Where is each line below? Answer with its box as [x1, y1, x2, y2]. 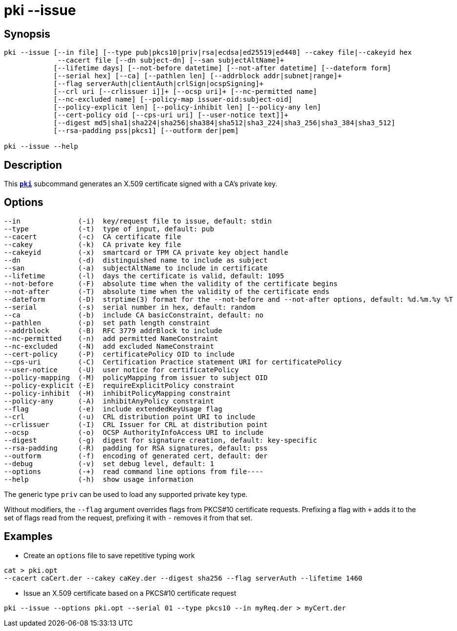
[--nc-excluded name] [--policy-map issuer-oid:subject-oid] [53, 95, 293, 104]
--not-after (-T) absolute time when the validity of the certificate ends [4, 287, 329, 295]
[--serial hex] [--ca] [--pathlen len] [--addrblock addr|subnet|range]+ [53, 72, 342, 80]
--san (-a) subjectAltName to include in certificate [4, 264, 268, 272]
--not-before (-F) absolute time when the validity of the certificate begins [4, 279, 338, 288]
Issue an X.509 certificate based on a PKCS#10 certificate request [23, 588, 237, 597]
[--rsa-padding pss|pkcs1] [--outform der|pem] [53, 127, 239, 135]
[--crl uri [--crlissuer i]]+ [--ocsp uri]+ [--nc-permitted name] [53, 88, 317, 96]
